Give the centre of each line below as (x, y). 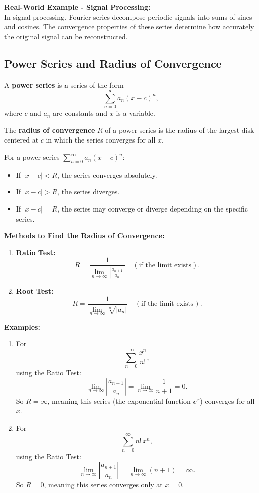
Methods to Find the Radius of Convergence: (84, 235)
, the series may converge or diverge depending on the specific (153, 209)
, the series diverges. (89, 192)
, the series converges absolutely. (107, 174)
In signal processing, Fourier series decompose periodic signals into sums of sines (128, 16)
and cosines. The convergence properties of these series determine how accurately (129, 26)
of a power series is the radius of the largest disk (180, 130)
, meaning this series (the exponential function (119, 401)
